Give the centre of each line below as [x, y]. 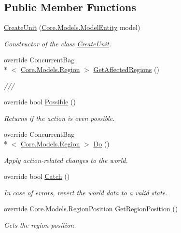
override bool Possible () [40, 102]
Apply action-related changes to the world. [66, 160]
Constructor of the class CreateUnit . [58, 43]
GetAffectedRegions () [126, 69]
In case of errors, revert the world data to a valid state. [86, 192]
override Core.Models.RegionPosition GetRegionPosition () [91, 209]
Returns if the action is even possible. [59, 118]
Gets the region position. [40, 225]
